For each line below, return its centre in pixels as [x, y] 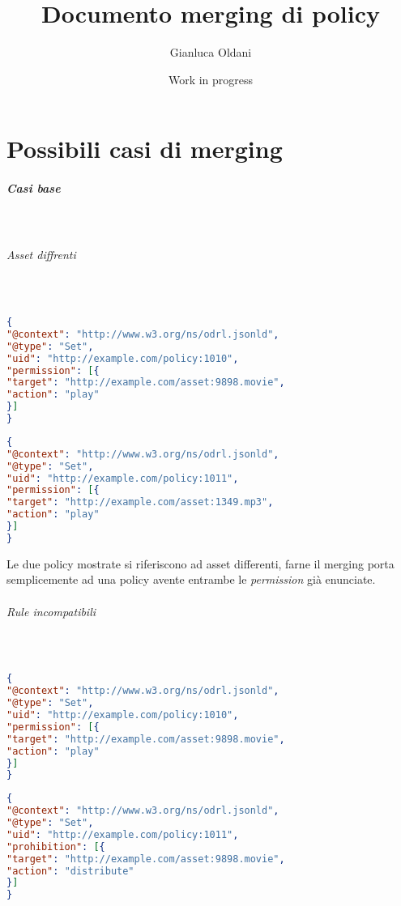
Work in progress [211, 79]
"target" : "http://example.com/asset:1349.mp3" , [140, 502]
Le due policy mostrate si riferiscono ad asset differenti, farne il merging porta [200, 563]
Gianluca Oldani [211, 52]
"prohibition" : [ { [56, 846]
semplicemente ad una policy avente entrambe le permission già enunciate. [191, 579]
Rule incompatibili [51, 611]
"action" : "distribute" [70, 871]
